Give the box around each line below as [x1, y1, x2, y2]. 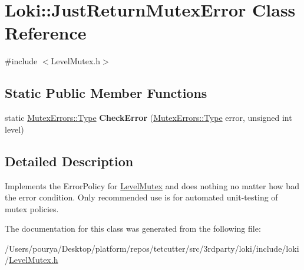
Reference [5, 21, 87, 45]
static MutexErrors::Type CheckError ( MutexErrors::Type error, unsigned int [5, 111, 292, 124]
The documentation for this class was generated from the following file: [5, 222, 261, 235]
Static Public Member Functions [5, 84, 207, 102]
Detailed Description [5, 152, 134, 170]
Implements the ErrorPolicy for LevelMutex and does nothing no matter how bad [5, 179, 299, 192]
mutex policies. [5, 202, 59, 215]
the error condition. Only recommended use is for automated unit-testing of [5, 191, 278, 203]
